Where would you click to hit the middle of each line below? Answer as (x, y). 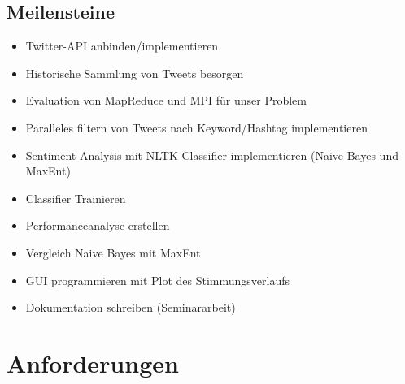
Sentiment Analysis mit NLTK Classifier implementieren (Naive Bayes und (212, 155)
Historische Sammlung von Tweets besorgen (135, 73)
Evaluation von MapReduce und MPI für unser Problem (166, 100)
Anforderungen (93, 362)
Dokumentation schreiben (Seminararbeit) (131, 307)
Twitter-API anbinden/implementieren (122, 46)
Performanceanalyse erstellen (98, 225)
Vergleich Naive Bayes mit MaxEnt (113, 252)
